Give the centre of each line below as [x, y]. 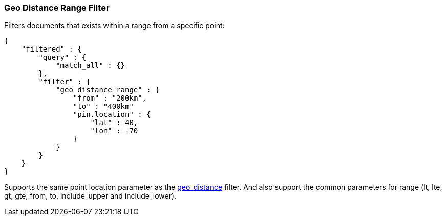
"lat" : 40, [114, 123]
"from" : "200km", [110, 98]
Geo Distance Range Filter [57, 8]
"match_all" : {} [91, 66]
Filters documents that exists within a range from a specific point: [114, 26]
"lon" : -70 [114, 131]
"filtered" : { [51, 49]
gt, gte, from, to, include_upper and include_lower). [90, 196]
